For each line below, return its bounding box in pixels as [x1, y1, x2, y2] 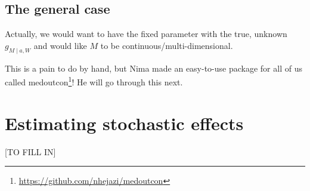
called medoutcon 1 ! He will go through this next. [5, 74, 183, 88]
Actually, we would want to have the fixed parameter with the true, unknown [5, 27, 287, 40]
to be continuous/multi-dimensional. [100, 39, 233, 51]
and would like [33, 39, 87, 51]
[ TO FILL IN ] [5, 145, 56, 158]
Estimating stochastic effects [5, 110, 244, 135]
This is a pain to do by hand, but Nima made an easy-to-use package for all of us [5, 61, 302, 74]
